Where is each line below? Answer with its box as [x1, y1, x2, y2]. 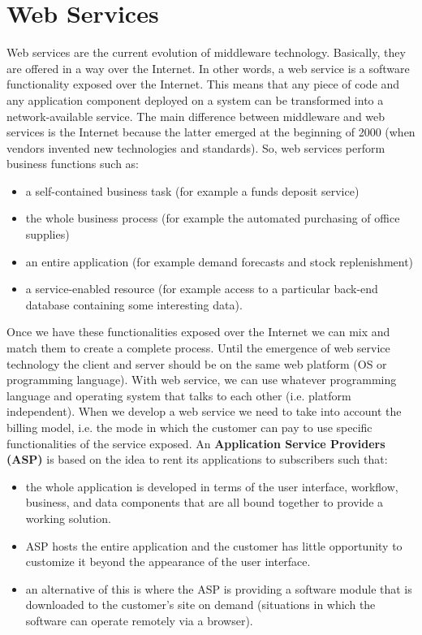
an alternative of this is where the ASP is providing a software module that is [25, 580, 412, 597]
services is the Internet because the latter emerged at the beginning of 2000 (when [6, 123, 416, 140]
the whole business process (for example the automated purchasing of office [25, 210, 400, 227]
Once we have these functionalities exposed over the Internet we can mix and [6, 323, 390, 340]
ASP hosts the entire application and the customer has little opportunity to [25, 537, 403, 554]
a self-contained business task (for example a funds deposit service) [25, 182, 360, 199]
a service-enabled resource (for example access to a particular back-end [25, 280, 378, 297]
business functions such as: [6, 155, 140, 172]
